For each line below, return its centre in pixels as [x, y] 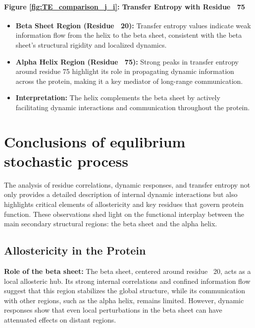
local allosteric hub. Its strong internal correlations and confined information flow [127, 281]
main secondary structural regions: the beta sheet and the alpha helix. [111, 224]
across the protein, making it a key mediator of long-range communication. [129, 81]
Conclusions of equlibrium [95, 141]
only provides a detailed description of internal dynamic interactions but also [121, 194]
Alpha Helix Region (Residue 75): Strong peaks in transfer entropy [127, 61]
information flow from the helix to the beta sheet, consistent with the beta [129, 35]
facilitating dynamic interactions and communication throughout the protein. [133, 107]
